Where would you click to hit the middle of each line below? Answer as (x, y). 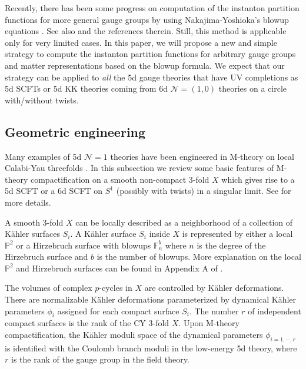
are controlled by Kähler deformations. (214, 288)
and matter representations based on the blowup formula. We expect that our (145, 65)
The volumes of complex (49, 288)
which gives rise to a (258, 179)
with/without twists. (42, 100)
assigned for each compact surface (118, 311)
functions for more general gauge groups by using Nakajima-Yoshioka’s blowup (147, 19)
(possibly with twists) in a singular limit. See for (204, 191)
